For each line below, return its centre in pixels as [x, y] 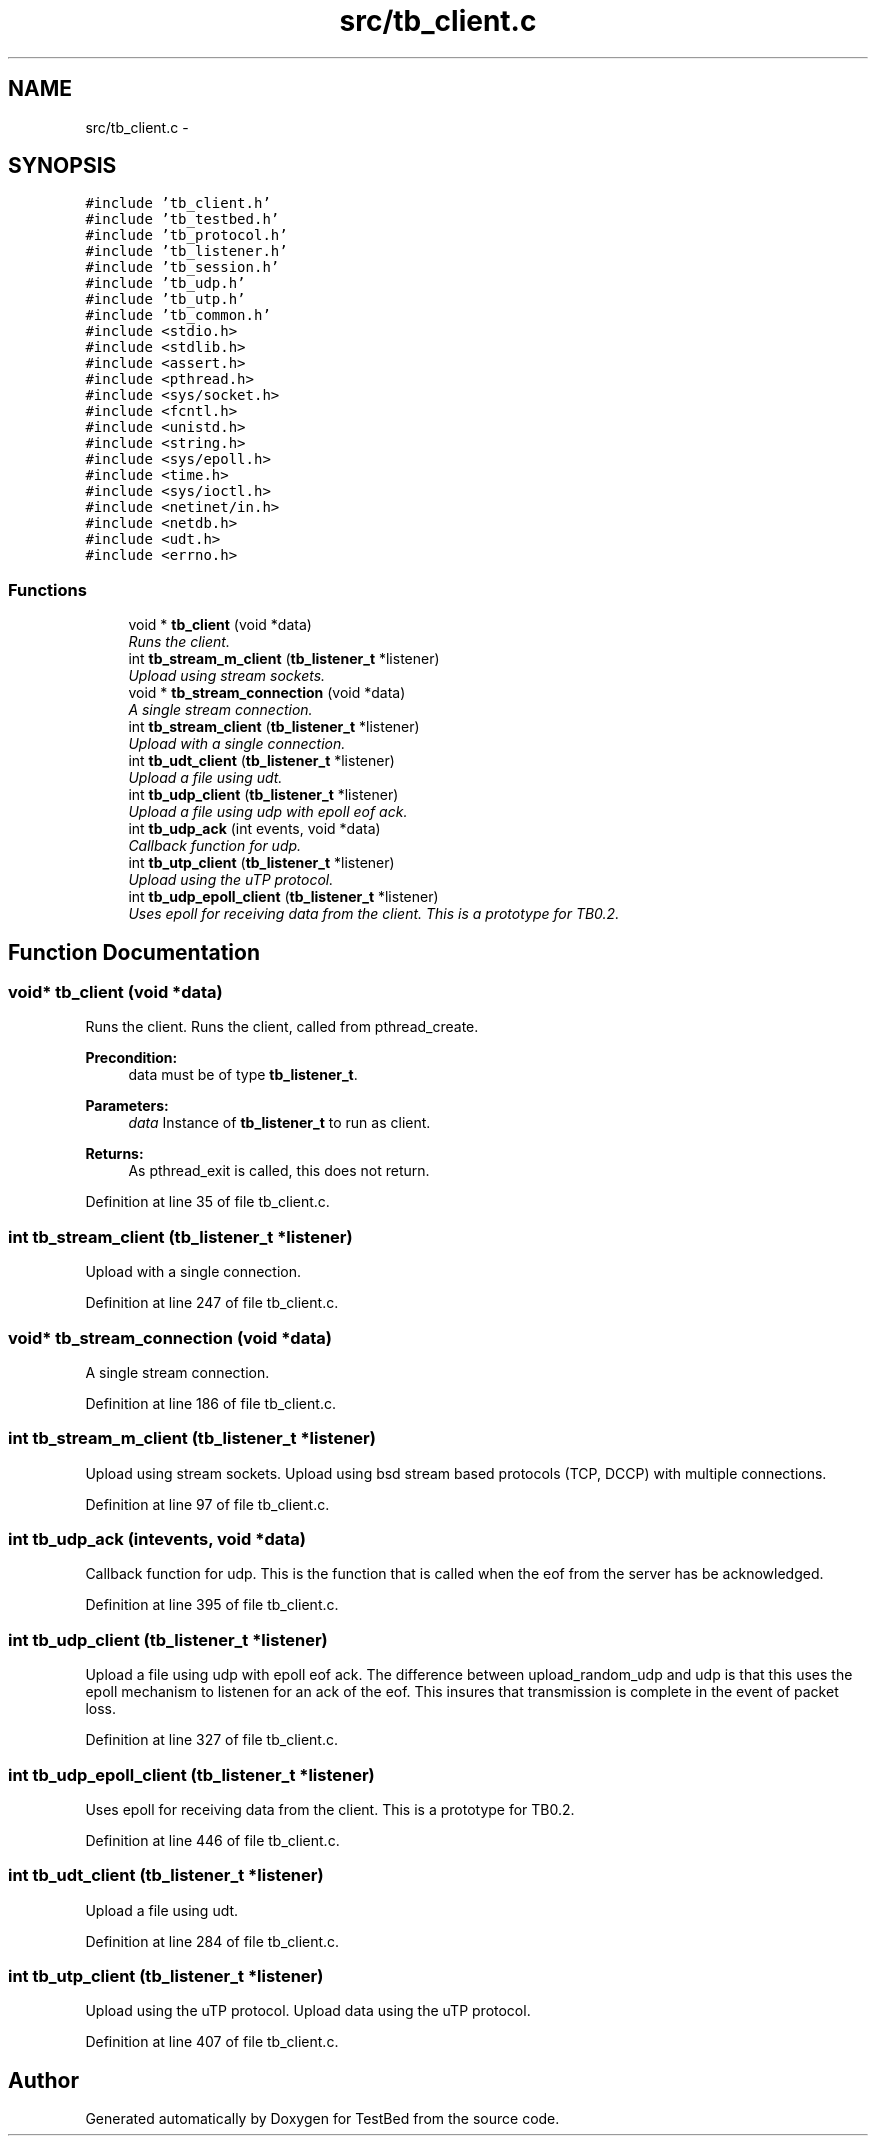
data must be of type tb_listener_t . [243, 1075]
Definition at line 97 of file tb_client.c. [207, 1504]
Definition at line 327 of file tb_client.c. [212, 1740]
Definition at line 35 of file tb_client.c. [207, 1202]
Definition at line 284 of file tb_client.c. [212, 1941]
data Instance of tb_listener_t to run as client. [279, 1123]
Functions [47, 589]
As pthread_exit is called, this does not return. [279, 1171]
